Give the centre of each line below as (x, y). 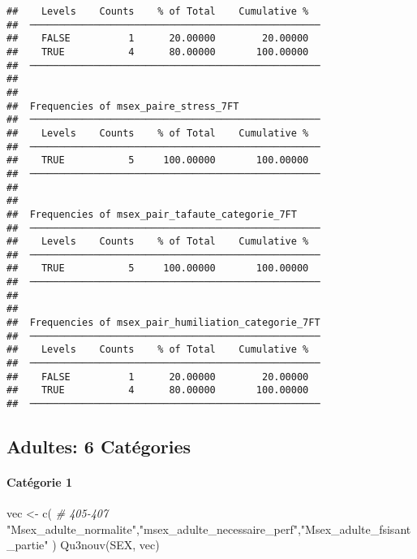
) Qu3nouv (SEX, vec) (106, 545)
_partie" (28, 545)
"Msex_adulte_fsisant (356, 529)
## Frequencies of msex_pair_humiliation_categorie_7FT (163, 323)
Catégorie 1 (40, 482)
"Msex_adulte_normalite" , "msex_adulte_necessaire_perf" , (154, 529)
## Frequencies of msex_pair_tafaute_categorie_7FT (152, 214)
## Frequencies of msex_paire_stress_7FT (123, 106)
